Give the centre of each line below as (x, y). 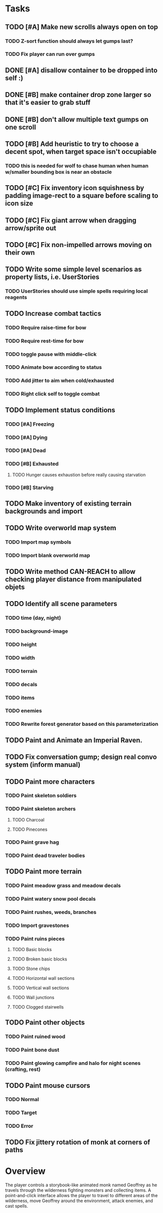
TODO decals (21, 684)
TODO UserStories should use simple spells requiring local (77, 291)
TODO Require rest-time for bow (44, 341)
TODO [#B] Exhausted (32, 464)
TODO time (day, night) (33, 618)
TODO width (20, 657)
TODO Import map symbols (38, 542)
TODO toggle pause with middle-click (51, 354)
